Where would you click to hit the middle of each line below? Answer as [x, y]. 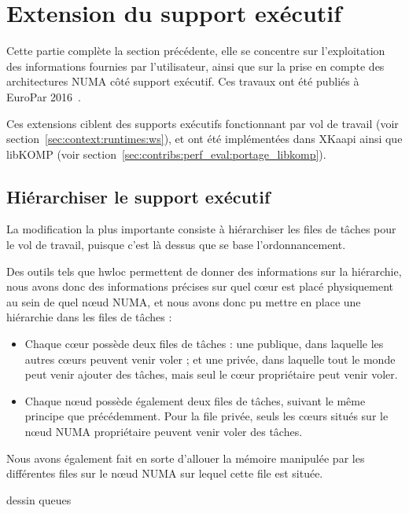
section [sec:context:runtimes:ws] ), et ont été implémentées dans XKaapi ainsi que [204, 139]
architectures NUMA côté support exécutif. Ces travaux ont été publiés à [183, 81]
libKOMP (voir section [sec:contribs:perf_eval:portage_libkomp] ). [166, 154]
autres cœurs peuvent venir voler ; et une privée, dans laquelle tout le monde [210, 359]
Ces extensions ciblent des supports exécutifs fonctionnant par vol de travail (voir [203, 123]
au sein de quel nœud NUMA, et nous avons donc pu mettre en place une [184, 301]
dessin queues [39, 499]
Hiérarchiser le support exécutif [138, 196]
